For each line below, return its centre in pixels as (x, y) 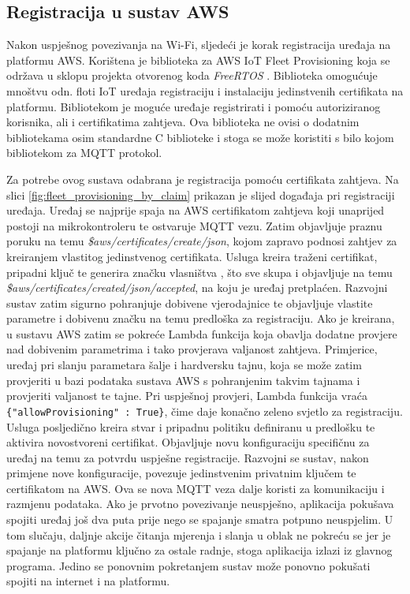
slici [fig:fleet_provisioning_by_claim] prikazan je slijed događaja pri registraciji (201, 194)
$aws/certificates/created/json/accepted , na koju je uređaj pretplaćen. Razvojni (197, 288)
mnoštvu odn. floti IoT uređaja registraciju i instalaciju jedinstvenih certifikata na (205, 90)
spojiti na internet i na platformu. (88, 581)
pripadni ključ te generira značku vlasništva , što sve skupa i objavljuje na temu (199, 272)
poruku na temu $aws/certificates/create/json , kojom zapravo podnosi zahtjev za (202, 241)
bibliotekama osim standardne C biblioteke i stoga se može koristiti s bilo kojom (200, 137)
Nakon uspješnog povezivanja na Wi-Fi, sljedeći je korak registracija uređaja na (199, 45)
